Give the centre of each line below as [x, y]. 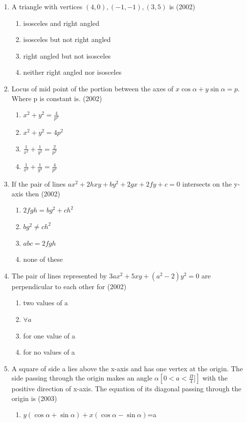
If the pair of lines [38, 184]
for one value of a [49, 335]
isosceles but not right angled [67, 39]
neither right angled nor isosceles [72, 72]
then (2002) [43, 193]
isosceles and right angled [61, 23]
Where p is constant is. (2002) [57, 98]
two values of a [45, 303]
